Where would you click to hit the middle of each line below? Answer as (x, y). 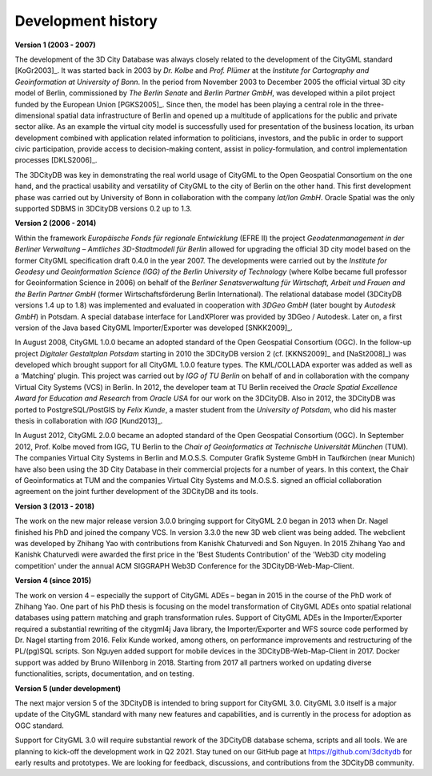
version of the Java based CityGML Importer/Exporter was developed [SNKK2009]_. (154, 328)
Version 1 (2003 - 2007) (55, 45)
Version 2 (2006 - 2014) (56, 223)
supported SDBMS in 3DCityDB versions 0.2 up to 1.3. (103, 209)
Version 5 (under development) (68, 688)
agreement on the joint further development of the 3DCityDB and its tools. (137, 492)
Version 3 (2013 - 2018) (55, 506)
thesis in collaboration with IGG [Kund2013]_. (89, 421)
